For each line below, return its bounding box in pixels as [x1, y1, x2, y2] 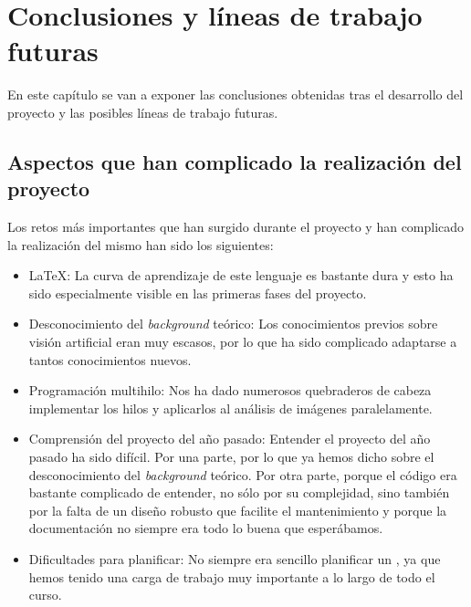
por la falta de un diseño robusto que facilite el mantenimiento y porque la [28, 500, 447, 519]
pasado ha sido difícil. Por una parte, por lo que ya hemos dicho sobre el [28, 447, 434, 466]
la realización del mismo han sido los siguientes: [7, 235, 274, 254]
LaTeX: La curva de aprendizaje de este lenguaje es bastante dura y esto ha [28, 266, 454, 285]
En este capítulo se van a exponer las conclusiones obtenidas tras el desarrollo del [7, 85, 464, 104]
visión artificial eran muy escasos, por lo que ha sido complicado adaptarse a [28, 332, 457, 351]
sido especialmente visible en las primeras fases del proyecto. [28, 283, 367, 302]
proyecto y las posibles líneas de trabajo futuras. [7, 102, 278, 121]
